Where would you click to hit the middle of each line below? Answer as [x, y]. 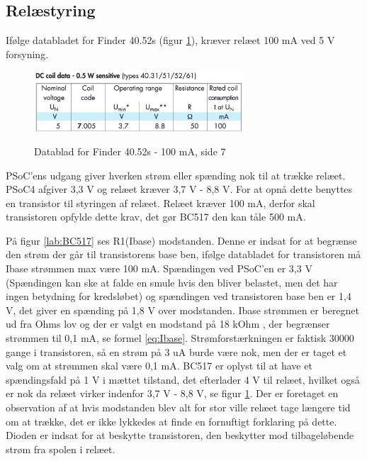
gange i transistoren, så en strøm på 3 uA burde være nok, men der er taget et [176, 351]
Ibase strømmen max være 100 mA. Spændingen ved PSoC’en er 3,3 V [159, 268]
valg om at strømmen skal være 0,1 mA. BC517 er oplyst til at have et [159, 366]
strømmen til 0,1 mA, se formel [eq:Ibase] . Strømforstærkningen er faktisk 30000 [180, 338]
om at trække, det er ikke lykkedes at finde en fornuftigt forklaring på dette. [171, 421]
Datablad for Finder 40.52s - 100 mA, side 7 [130, 151]
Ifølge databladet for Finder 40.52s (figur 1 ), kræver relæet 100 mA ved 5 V [170, 40]
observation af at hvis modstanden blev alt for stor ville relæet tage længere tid [178, 407]
